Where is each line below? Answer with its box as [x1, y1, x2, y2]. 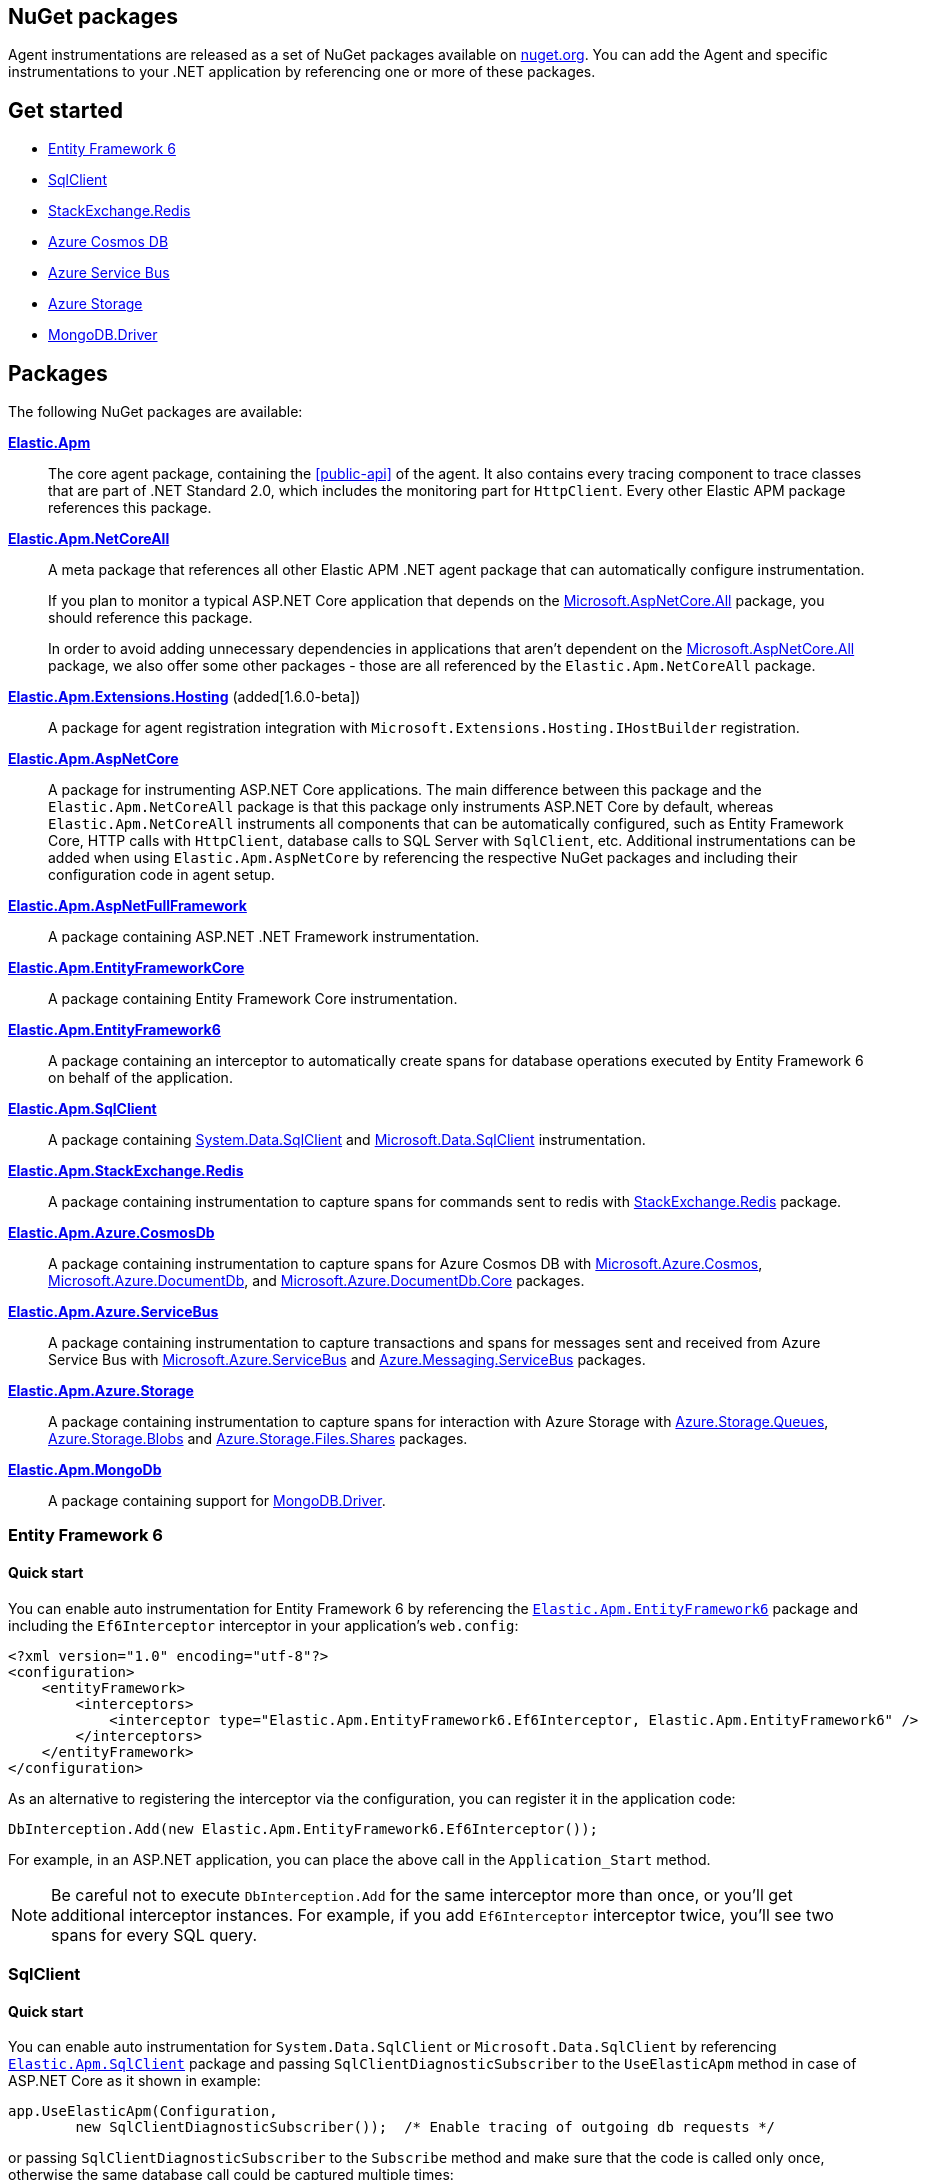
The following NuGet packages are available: [8, 403, 303, 421]
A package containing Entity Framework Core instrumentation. [48, 990, 458, 1008]
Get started [8, 97, 123, 123]
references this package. [48, 499, 212, 517]
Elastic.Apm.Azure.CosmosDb [8, 1224, 215, 1242]
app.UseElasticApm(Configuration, [8, 2103, 278, 2120]
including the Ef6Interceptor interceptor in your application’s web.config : [8, 1616, 519, 1634]
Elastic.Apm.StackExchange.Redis [8, 1162, 244, 1180]
